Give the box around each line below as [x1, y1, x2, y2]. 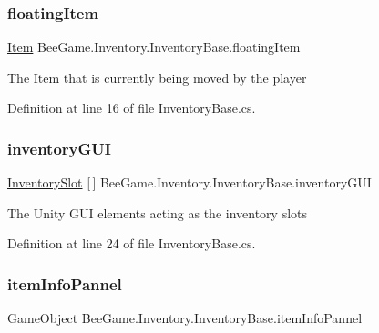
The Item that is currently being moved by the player [7, 67, 307, 86]
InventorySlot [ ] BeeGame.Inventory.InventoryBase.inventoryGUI [7, 173, 372, 192]
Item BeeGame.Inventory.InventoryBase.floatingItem [7, 37, 301, 56]
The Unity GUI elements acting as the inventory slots [7, 203, 308, 222]
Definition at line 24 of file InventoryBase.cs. [7, 234, 256, 253]
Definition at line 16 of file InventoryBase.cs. [7, 98, 256, 117]
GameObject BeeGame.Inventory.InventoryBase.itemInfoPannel [7, 308, 363, 328]
